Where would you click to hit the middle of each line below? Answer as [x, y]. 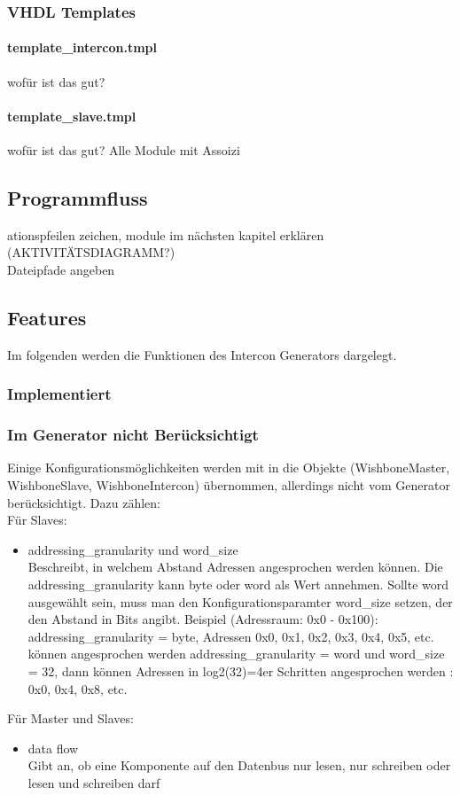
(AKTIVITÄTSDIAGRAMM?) [91, 252]
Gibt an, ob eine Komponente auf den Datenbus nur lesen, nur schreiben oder [239, 765]
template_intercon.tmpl [82, 47]
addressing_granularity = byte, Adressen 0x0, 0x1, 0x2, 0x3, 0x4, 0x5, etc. [231, 636]
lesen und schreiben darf [94, 782]
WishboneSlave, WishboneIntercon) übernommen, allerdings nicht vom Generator [229, 485]
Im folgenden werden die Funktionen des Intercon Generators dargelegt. [202, 354]
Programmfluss [78, 198]
